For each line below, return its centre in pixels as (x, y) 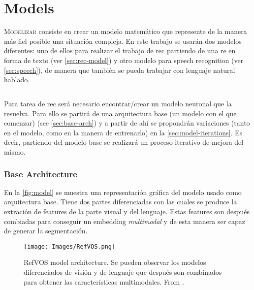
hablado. (17, 80)
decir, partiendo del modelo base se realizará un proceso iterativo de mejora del (124, 142)
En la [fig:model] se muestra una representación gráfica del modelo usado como (123, 192)
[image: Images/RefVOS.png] (70, 246)
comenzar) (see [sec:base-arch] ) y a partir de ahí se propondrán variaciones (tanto (127, 123)
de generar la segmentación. (46, 231)
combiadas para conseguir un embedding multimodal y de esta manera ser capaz (125, 221)
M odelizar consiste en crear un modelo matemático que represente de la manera (126, 31)
